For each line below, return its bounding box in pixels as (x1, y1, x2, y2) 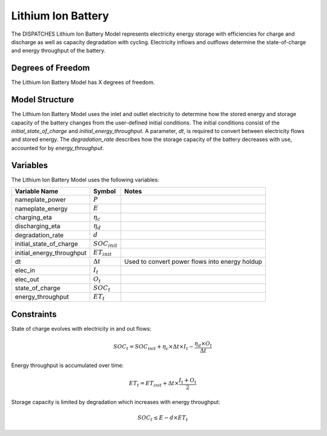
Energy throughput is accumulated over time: (11, 362, 124, 369)
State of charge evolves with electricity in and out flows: (11, 325, 151, 333)
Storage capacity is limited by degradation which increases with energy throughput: (11, 398, 220, 405)
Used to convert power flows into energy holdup (124, 257, 263, 265)
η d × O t (194, 340, 213, 349)
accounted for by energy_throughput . (11, 144, 104, 151)
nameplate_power (15, 195, 66, 204)
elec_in (15, 266, 36, 275)
